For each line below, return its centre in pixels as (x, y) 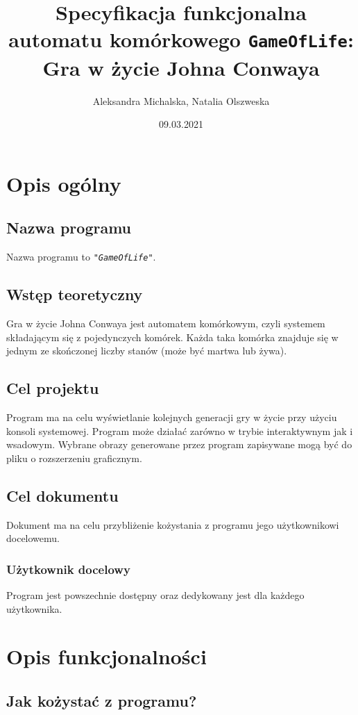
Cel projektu (53, 388)
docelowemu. (33, 538)
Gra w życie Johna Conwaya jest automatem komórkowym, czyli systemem (166, 323)
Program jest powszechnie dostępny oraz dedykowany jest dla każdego (155, 595)
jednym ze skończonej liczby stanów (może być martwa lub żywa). (147, 351)
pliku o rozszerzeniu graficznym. (74, 458)
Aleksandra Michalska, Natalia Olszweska (181, 100)
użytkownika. (34, 608)
